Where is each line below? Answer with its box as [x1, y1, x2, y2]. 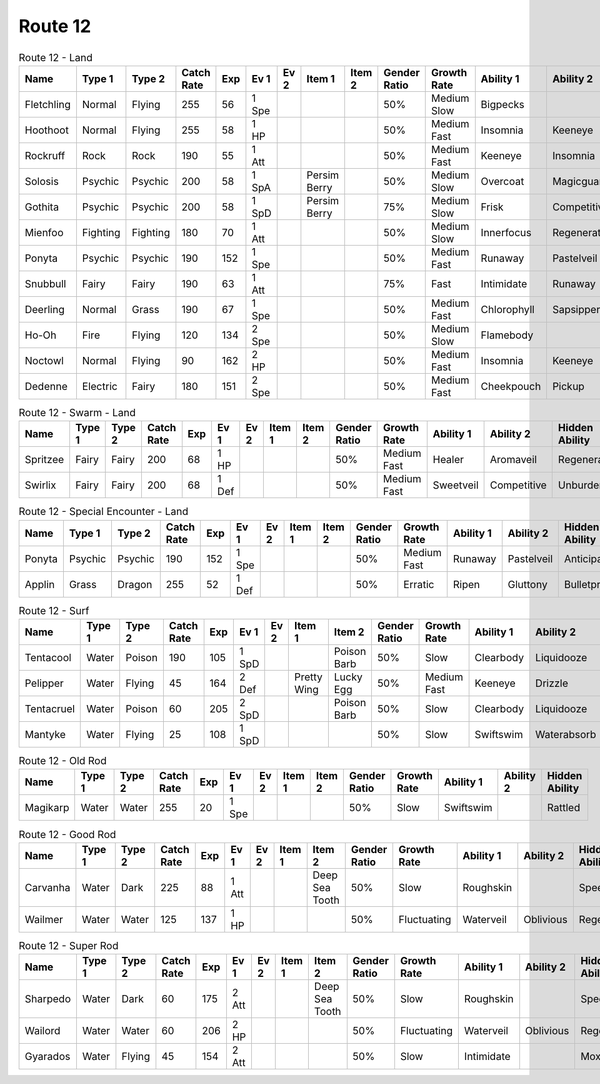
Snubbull [24, 276, 67, 290]
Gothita [24, 200, 60, 214]
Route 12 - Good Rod [18, 827, 117, 841]
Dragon [117, 577, 153, 591]
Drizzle [535, 676, 569, 690]
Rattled [546, 801, 581, 815]
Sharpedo [24, 992, 72, 1006]
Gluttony [507, 577, 548, 591]
